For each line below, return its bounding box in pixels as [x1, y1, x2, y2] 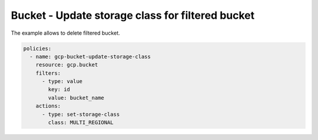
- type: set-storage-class [42, 111, 120, 118]
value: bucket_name [48, 94, 104, 101]
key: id [48, 86, 71, 93]
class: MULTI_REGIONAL [48, 119, 114, 126]
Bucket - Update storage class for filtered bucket [11, 9, 255, 22]
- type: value [42, 78, 82, 85]
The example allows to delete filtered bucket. [11, 29, 120, 36]
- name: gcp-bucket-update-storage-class [29, 53, 151, 60]
